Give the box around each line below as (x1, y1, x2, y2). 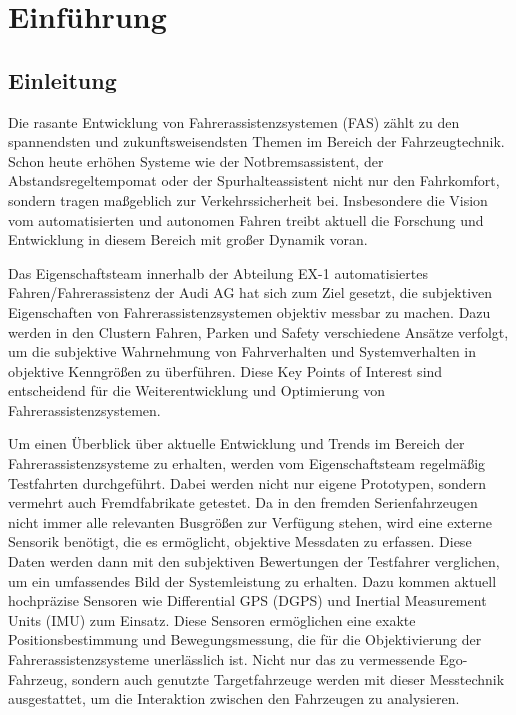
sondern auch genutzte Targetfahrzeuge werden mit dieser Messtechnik (72, 668, 505, 689)
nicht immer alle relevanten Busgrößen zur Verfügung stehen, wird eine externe (8, 511, 492, 532)
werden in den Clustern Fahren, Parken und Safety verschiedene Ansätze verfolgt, (8, 321, 509, 342)
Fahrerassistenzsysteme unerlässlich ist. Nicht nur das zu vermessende (8, 649, 435, 670)
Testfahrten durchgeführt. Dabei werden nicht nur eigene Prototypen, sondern (8, 472, 487, 493)
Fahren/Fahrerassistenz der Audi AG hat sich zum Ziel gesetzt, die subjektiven (8, 282, 493, 303)
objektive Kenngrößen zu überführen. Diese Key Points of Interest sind (8, 360, 443, 381)
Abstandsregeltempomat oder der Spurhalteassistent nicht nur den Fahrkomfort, (8, 170, 500, 191)
